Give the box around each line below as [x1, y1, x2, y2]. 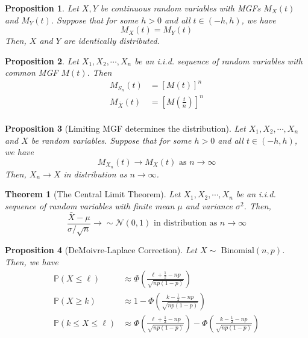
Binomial [221, 247, 254, 256]
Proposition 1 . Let [5, 2, 79, 14]
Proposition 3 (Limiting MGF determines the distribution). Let [5, 121, 246, 134]
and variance [185, 199, 233, 212]
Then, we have [5, 255, 58, 268]
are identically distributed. [63, 34, 160, 47]
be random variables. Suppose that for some [31, 134, 192, 146]
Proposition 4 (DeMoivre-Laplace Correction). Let [5, 244, 197, 256]
